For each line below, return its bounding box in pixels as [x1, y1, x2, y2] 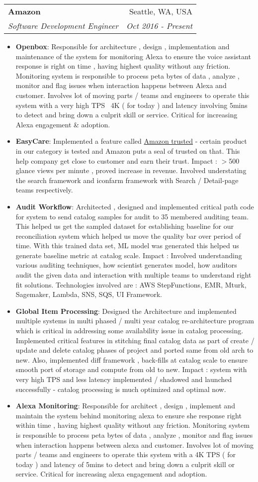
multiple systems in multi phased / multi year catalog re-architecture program [15, 315, 255, 326]
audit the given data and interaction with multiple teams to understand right [15, 270, 252, 280]
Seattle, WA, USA [129, 5, 192, 17]
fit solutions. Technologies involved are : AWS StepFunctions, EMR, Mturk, [15, 279, 247, 289]
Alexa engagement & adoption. [15, 119, 110, 129]
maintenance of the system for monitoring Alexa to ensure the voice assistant [15, 51, 251, 61]
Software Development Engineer [8, 20, 119, 31]
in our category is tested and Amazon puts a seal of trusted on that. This [15, 145, 240, 156]
